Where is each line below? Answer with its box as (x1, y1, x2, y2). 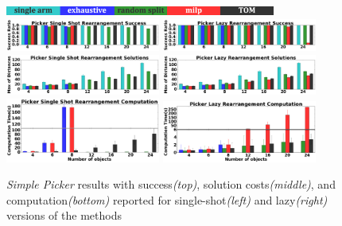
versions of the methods (6, 207, 122, 224)
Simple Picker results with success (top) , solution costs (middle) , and (6, 176, 336, 193)
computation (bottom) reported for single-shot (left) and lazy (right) (6, 191, 328, 208)
